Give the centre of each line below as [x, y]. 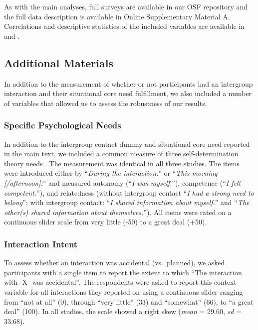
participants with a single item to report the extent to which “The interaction [123, 272]
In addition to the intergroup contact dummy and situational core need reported [127, 144]
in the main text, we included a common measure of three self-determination [121, 154]
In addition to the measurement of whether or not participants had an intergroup [129, 83]
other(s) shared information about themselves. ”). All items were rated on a [118, 212]
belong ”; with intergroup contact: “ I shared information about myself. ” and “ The [127, 202]
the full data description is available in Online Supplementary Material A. [117, 16]
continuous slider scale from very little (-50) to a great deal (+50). [106, 222]
